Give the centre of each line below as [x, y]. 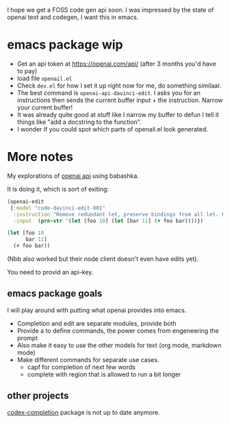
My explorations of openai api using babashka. [73, 176]
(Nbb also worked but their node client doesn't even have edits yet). [103, 259]
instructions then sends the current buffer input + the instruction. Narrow [120, 100]
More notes [40, 157]
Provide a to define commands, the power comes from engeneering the [118, 331]
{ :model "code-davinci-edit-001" [58, 208]
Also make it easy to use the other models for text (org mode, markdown [119, 345]
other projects [38, 396]
